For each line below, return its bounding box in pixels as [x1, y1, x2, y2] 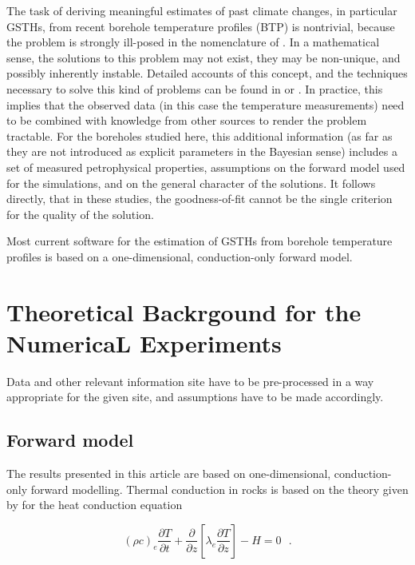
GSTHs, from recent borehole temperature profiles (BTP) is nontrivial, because [6, 18, 395, 34]
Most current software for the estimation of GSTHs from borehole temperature [6, 233, 393, 249]
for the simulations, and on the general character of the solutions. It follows [6, 174, 376, 191]
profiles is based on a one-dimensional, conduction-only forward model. [6, 248, 353, 265]
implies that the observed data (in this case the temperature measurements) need [6, 96, 405, 113]
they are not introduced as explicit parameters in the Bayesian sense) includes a [6, 143, 397, 160]
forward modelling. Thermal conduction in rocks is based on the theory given [30, 480, 409, 497]
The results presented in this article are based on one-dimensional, [6, 465, 331, 482]
